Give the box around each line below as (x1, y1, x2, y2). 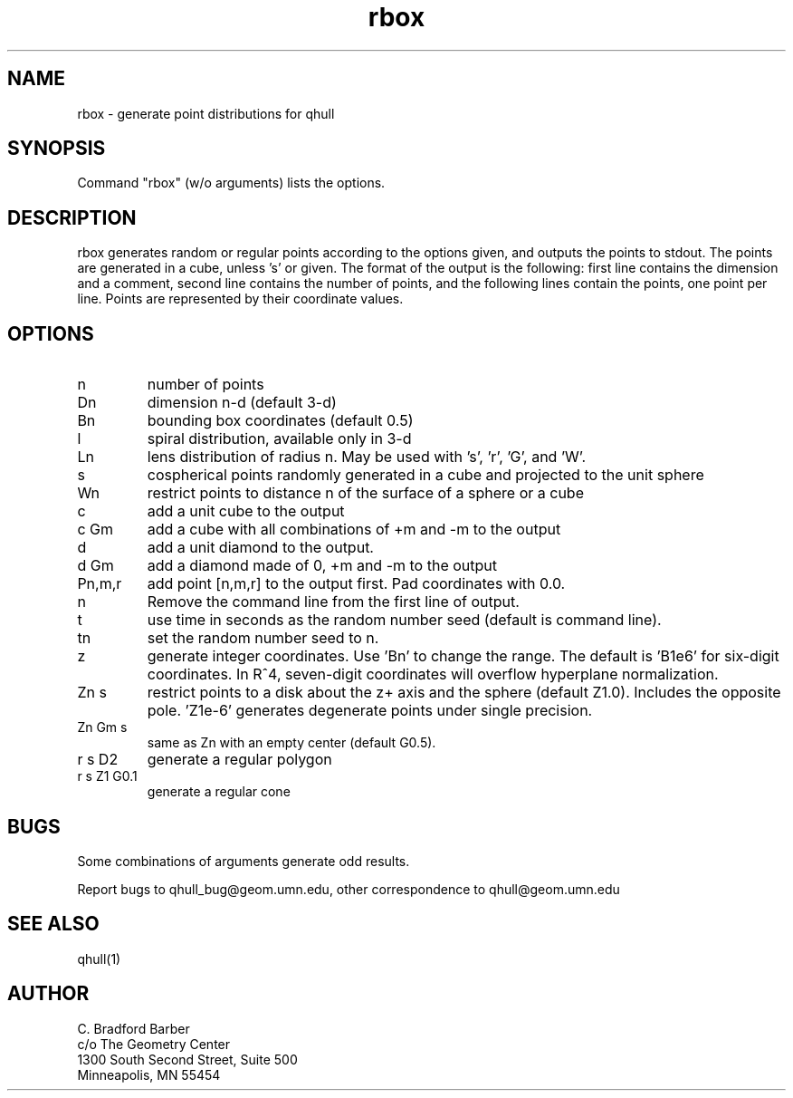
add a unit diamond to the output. (147, 538, 374, 557)
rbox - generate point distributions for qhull (77, 105, 335, 121)
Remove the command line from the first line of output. (147, 592, 520, 612)
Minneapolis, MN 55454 (77, 1066, 221, 1083)
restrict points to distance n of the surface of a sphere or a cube (147, 484, 584, 503)
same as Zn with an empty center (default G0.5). (147, 735, 436, 751)
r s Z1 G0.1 (77, 768, 138, 785)
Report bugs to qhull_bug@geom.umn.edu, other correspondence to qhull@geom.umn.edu (77, 881, 620, 897)
